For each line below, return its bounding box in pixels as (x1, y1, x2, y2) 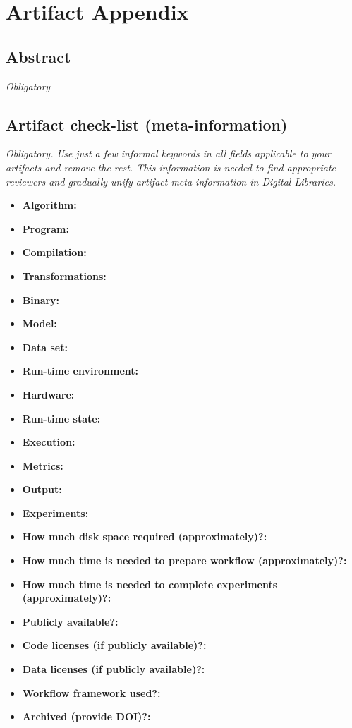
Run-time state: (22, 411, 101, 425)
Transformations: (22, 268, 107, 283)
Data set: (22, 339, 68, 354)
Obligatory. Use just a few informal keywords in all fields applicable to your (6, 146, 331, 161)
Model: (22, 316, 57, 331)
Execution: (22, 435, 75, 449)
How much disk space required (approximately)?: (22, 529, 267, 544)
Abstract (6, 45, 71, 67)
